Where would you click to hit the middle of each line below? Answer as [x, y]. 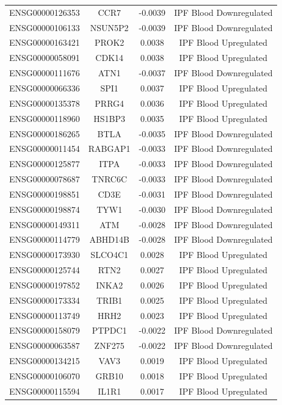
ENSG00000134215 [45, 361]
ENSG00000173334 [45, 300]
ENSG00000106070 [45, 376]
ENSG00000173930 [45, 255]
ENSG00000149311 [45, 224]
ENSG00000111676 [45, 73]
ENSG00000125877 [45, 164]
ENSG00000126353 [45, 12]
